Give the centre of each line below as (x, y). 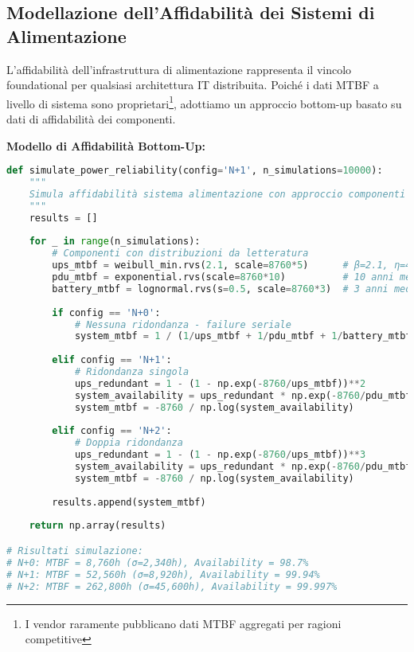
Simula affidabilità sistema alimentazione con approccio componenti (217, 194)
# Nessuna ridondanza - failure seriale (183, 324)
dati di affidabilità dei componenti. (91, 119)
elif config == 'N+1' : (112, 360)
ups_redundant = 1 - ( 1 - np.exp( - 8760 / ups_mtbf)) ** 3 (220, 455)
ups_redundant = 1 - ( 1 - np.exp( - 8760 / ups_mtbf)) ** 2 (220, 383)
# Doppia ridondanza (129, 443)
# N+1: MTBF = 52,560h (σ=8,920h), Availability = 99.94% (163, 574)
